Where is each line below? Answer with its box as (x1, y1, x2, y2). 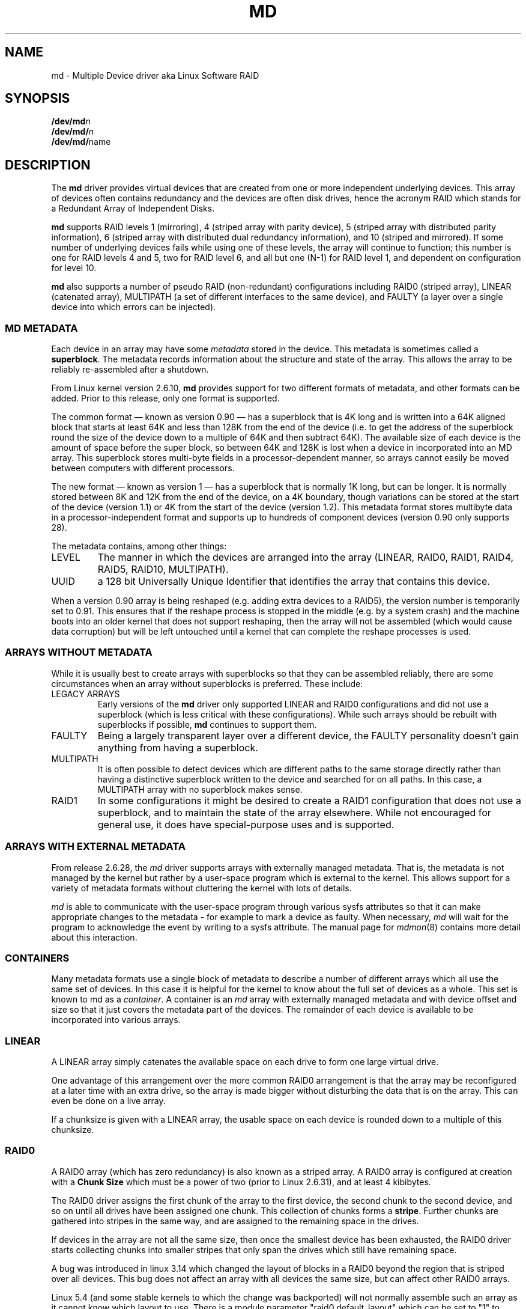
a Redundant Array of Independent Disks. (51, 203, 215, 214)
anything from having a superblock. (97, 741, 258, 754)
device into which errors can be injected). (51, 302, 216, 313)
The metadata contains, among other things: (51, 541, 227, 552)
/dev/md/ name (51, 136, 111, 147)
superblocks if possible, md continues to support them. (97, 719, 317, 730)
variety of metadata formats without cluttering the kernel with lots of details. (51, 882, 352, 893)
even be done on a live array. (51, 1096, 166, 1106)
